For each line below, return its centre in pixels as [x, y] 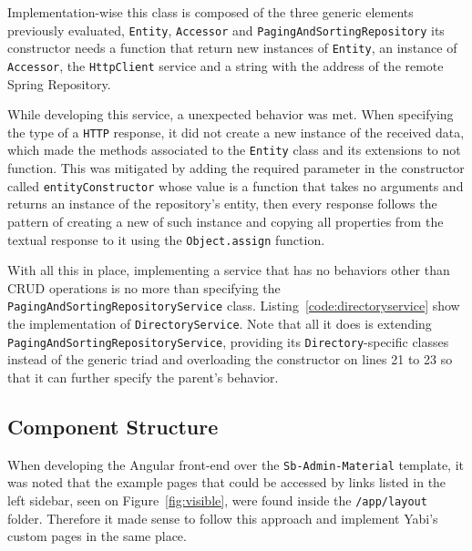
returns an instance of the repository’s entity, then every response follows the [222, 204]
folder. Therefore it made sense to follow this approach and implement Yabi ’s [223, 518]
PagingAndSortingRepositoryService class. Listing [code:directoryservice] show [234, 306]
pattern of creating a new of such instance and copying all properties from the [226, 221]
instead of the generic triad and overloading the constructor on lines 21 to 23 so [230, 359]
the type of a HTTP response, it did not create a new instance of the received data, [236, 132]
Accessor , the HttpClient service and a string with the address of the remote [226, 65]
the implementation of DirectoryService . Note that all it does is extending [220, 323]
